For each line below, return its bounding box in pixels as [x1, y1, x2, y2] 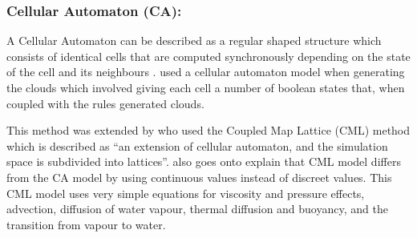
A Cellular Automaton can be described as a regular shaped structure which [6, 32, 382, 49]
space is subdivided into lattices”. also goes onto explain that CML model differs [6, 153, 401, 170]
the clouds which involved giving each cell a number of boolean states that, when [6, 79, 405, 95]
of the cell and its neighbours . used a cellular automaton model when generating [6, 63, 405, 80]
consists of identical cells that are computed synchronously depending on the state [6, 47, 411, 64]
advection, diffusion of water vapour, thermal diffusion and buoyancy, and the [6, 200, 388, 217]
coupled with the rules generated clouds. [6, 95, 204, 111]
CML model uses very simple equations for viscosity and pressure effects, [6, 184, 365, 201]
